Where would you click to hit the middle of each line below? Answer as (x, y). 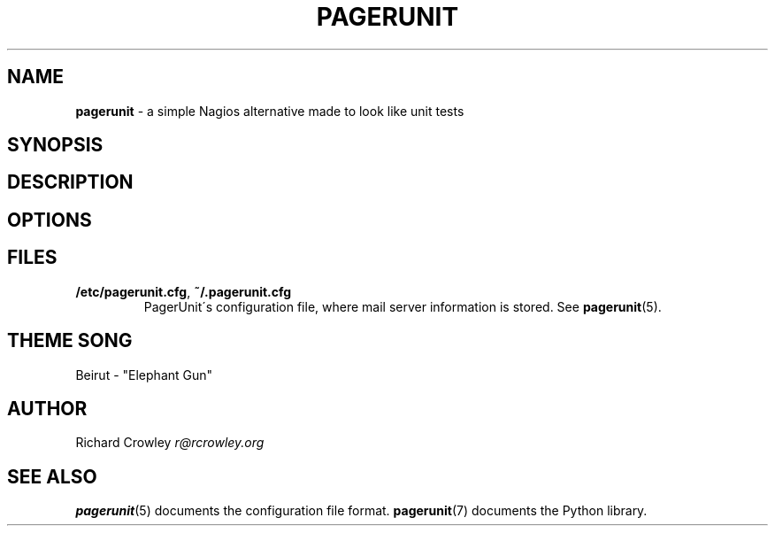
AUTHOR (47, 408)
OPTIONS (50, 220)
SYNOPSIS (55, 145)
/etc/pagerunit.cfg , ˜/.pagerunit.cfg (184, 291)
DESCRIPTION (70, 182)
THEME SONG (70, 341)
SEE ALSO (52, 476)
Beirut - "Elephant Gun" (144, 375)
